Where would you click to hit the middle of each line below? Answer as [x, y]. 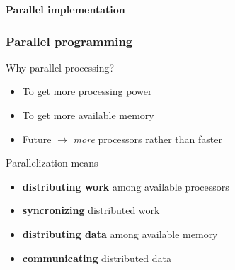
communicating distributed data [97, 258]
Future [37, 139]
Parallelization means [52, 163]
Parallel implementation [65, 9]
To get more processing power [87, 91]
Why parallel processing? [60, 67]
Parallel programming [69, 41]
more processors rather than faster [148, 139]
